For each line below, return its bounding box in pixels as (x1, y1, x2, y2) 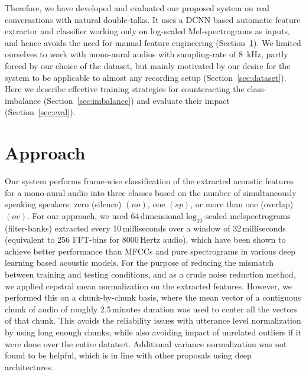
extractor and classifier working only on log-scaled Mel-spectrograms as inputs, (5, 25, 290, 37)
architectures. (5, 360, 54, 373)
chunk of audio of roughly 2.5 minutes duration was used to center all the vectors (5, 302, 298, 315)
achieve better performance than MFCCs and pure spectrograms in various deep (5, 244, 295, 257)
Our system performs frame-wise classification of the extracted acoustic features (5, 175, 294, 187)
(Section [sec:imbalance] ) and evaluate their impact (43, 94, 230, 106)
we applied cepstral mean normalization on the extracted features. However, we (5, 279, 292, 292)
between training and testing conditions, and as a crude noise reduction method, (5, 268, 296, 281)
